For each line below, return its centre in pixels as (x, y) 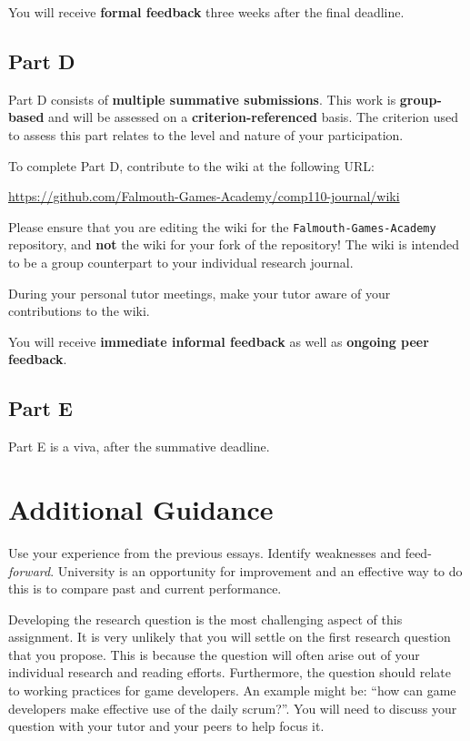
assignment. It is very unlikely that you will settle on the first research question (230, 637)
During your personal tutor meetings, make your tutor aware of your (200, 293)
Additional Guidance (141, 508)
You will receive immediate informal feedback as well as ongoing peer (219, 341)
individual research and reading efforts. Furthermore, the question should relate (230, 672)
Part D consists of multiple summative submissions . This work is (202, 99)
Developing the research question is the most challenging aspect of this (205, 619)
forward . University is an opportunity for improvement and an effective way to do (235, 570)
